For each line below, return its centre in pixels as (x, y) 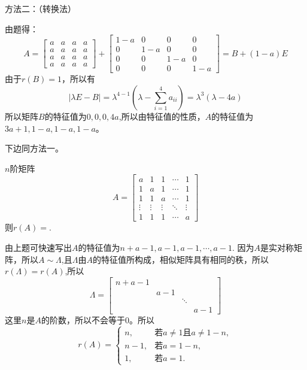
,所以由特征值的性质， (162, 116)
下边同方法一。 (34, 148)
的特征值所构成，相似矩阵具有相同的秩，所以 (180, 259)
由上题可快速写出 (38, 248)
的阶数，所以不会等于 (83, 319)
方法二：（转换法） (40, 8)
